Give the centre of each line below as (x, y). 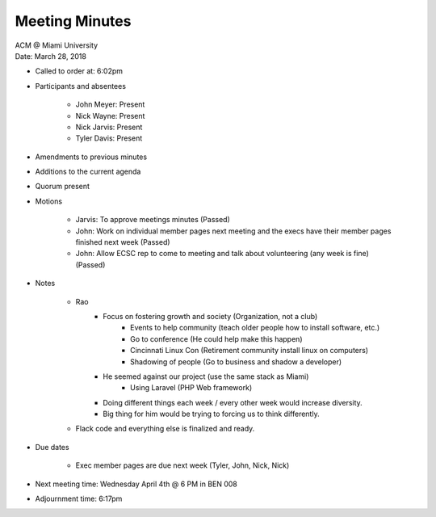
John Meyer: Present (110, 104)
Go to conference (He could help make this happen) (216, 338)
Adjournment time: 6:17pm (79, 499)
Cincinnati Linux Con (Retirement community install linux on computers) (249, 351)
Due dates (52, 447)
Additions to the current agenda (88, 172)
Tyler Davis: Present (109, 138)
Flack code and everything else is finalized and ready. (165, 429)
